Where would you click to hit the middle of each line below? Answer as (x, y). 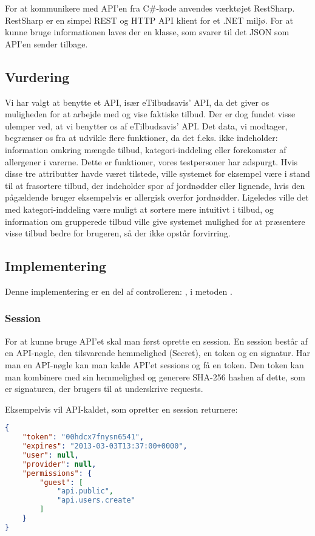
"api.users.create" (96, 500)
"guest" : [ (61, 482)
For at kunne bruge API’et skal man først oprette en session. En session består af (156, 341)
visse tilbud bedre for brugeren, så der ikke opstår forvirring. (118, 233)
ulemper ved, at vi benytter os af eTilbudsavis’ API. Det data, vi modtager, (146, 125)
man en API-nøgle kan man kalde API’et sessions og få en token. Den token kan (154, 364)
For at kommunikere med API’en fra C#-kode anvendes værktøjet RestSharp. (150, 8)
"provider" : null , (59, 464)
